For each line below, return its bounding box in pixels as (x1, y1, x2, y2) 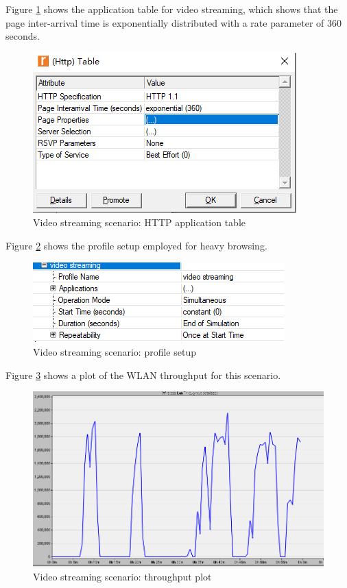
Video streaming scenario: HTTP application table (33, 215, 246, 230)
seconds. (5, 29, 40, 43)
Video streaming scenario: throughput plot (33, 569, 212, 584)
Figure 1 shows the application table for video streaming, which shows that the (5, 2, 338, 16)
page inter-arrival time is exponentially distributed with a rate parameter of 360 (5, 15, 342, 29)
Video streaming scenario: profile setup (33, 345, 196, 359)
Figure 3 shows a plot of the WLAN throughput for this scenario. (5, 367, 281, 382)
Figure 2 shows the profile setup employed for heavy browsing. (5, 238, 267, 252)
